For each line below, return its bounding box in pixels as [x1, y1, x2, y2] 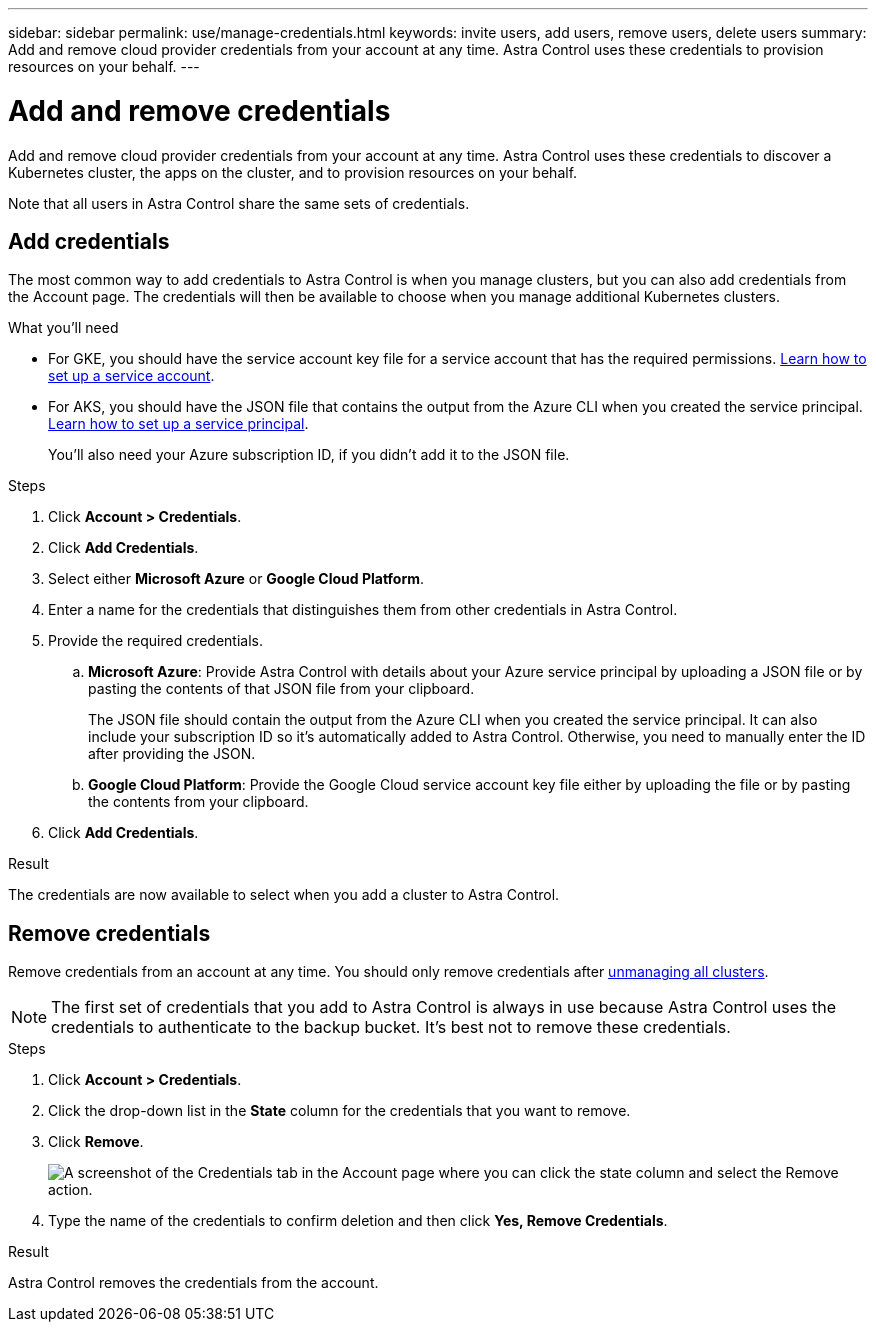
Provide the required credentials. [48, 632, 263, 650]
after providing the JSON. [88, 745, 256, 763]
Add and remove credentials [8, 93, 391, 128]
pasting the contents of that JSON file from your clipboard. [88, 680, 475, 698]
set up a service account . [48, 367, 215, 385]
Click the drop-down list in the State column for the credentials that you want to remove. [48, 1102, 631, 1120]
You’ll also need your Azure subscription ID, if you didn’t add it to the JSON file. [48, 446, 570, 464]
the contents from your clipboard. [88, 793, 309, 811]
